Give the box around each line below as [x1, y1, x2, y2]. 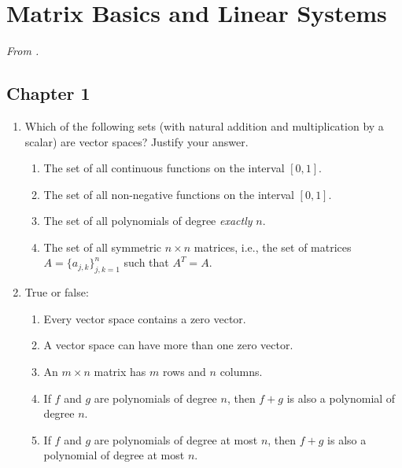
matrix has [94, 363, 146, 380]
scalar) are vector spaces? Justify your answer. [24, 133, 249, 149]
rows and [162, 363, 206, 380]
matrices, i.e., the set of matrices [194, 238, 352, 255]
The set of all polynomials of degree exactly [43, 212, 253, 229]
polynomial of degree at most [43, 447, 185, 463]
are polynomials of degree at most [94, 431, 258, 448]
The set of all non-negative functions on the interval [43, 186, 294, 202]
